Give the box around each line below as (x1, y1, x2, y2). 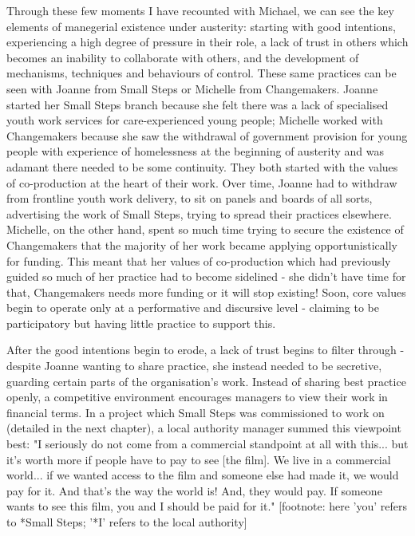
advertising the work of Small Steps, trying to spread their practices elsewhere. (6, 205, 392, 222)
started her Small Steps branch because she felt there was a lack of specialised (6, 96, 389, 112)
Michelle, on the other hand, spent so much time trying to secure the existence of (6, 221, 404, 238)
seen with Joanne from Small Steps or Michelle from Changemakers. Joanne (6, 80, 378, 97)
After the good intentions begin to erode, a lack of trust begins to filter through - (6, 341, 405, 358)
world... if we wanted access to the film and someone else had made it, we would (6, 467, 399, 483)
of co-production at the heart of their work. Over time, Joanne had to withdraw (6, 174, 397, 191)
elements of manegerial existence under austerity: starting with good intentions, (6, 18, 396, 34)
